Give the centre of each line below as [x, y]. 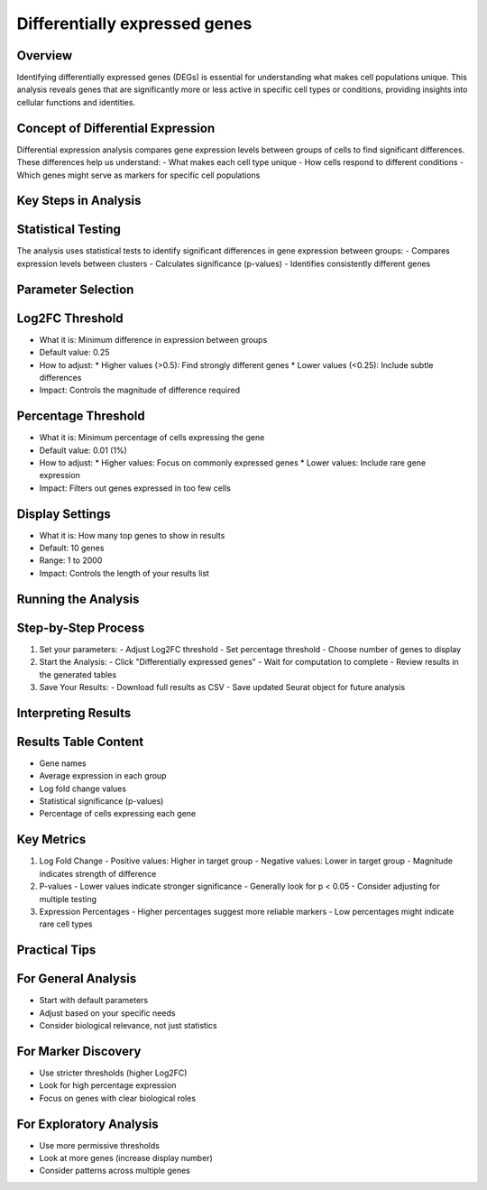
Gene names [63, 763]
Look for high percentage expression [108, 1085]
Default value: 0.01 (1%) [83, 450]
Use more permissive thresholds [99, 1145]
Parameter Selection [75, 289]
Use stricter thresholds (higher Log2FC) [113, 1073]
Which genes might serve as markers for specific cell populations [138, 175]
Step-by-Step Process [81, 627]
